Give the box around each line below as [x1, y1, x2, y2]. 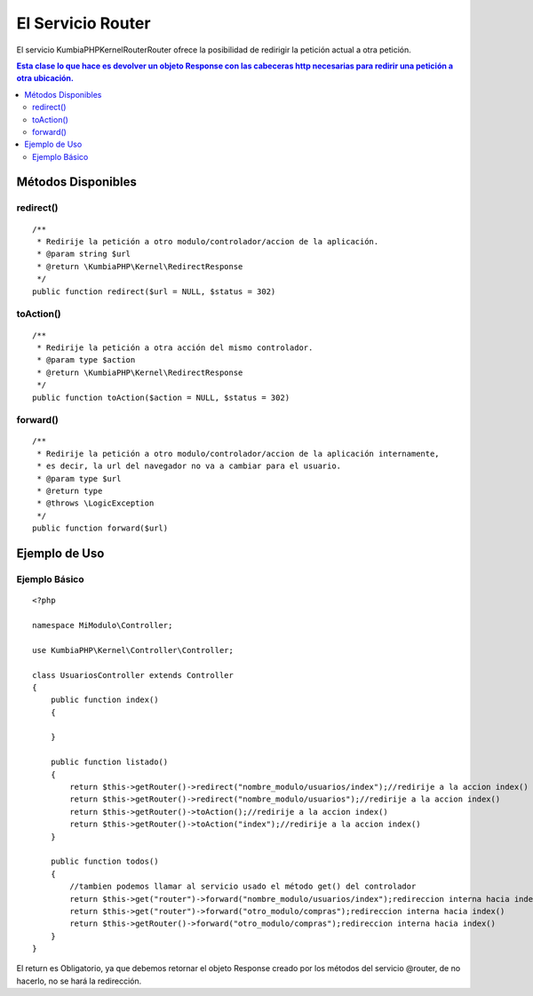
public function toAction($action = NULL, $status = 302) [32, 392, 290, 402]
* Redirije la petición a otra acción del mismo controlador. [36, 342, 314, 353]
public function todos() [50, 857, 159, 866]
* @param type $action [36, 355, 136, 365]
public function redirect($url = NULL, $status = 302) [32, 286, 276, 297]
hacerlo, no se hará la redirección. [16, 976, 142, 986]
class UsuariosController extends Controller [32, 670, 235, 680]
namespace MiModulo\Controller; [32, 620, 173, 630]
